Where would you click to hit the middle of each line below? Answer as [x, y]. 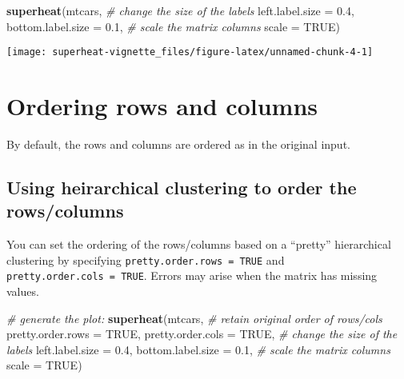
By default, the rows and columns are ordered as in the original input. [178, 144]
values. [23, 291]
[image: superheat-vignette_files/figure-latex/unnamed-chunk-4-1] [190, 52]
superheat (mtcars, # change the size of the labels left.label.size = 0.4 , [180, 10]
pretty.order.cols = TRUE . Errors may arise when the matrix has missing [192, 275]
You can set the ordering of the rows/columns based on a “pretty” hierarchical [199, 244]
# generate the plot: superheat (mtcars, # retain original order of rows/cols [194, 318]
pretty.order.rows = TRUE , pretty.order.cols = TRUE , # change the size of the [202, 334]
